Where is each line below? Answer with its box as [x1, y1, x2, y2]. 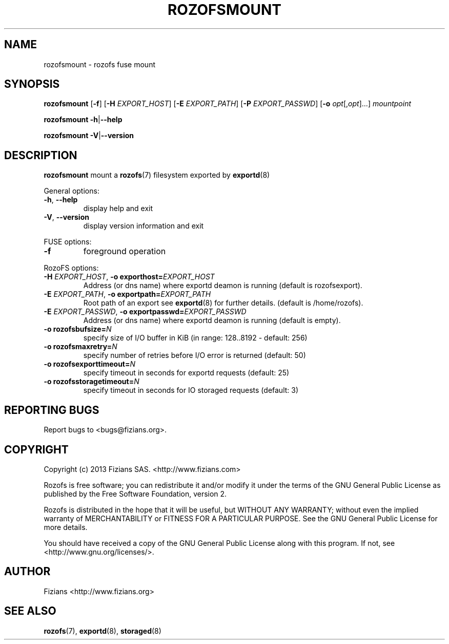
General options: [44, 186, 99, 196]
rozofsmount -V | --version [44, 131, 134, 140]
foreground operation [83, 246, 166, 257]
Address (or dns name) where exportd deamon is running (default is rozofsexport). [83, 281, 362, 290]
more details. [44, 522, 88, 532]
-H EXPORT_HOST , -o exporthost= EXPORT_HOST [44, 272, 215, 281]
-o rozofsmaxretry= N [44, 342, 117, 351]
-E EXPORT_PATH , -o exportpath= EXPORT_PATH [44, 290, 211, 299]
